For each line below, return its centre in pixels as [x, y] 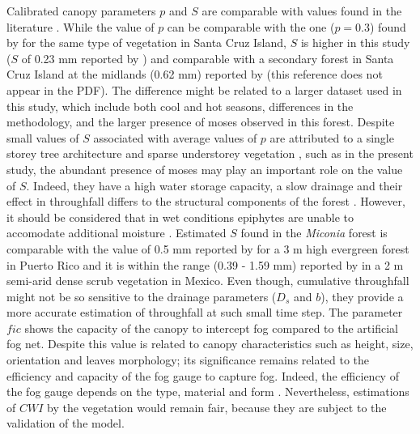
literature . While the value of [81, 26]
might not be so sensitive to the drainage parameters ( [142, 296]
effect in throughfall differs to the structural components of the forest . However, [206, 201]
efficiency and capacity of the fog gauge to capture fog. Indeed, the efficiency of [203, 375]
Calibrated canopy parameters [81, 11]
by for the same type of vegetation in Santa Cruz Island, [146, 43]
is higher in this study [355, 43]
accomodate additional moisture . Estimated [117, 233]
